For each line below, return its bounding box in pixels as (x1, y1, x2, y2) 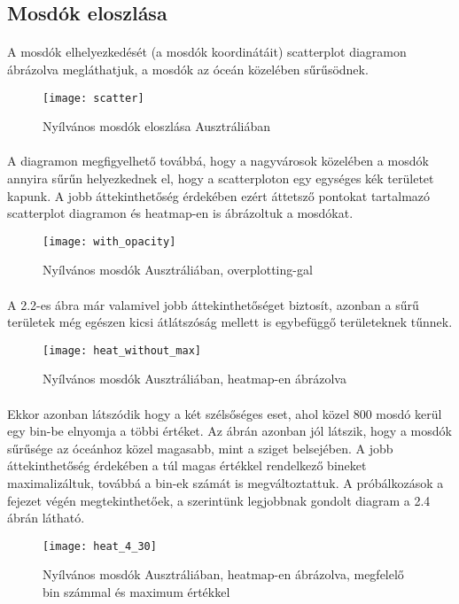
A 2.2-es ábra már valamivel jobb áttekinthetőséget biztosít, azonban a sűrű (7, 295, 419, 314)
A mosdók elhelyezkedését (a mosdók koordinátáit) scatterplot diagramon (7, 43, 407, 61)
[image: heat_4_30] (43, 539, 157, 553)
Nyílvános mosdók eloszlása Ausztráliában (43, 117, 271, 136)
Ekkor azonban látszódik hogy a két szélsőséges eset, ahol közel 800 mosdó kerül (7, 404, 442, 422)
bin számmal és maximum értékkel (43, 583, 230, 601)
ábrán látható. (7, 508, 85, 527)
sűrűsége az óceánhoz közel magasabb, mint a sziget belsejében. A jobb (7, 438, 393, 457)
